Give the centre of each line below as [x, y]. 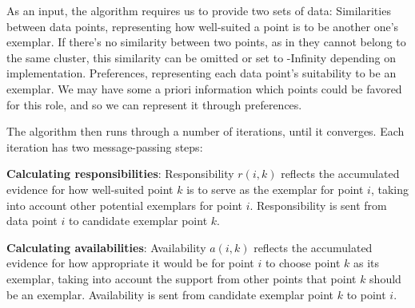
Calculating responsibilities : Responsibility [120, 174]
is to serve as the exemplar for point [275, 189]
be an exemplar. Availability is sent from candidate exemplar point [170, 294]
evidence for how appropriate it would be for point [130, 263]
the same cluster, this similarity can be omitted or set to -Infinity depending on [201, 57]
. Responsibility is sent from [318, 205]
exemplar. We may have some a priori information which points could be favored [204, 88]
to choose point [303, 263]
